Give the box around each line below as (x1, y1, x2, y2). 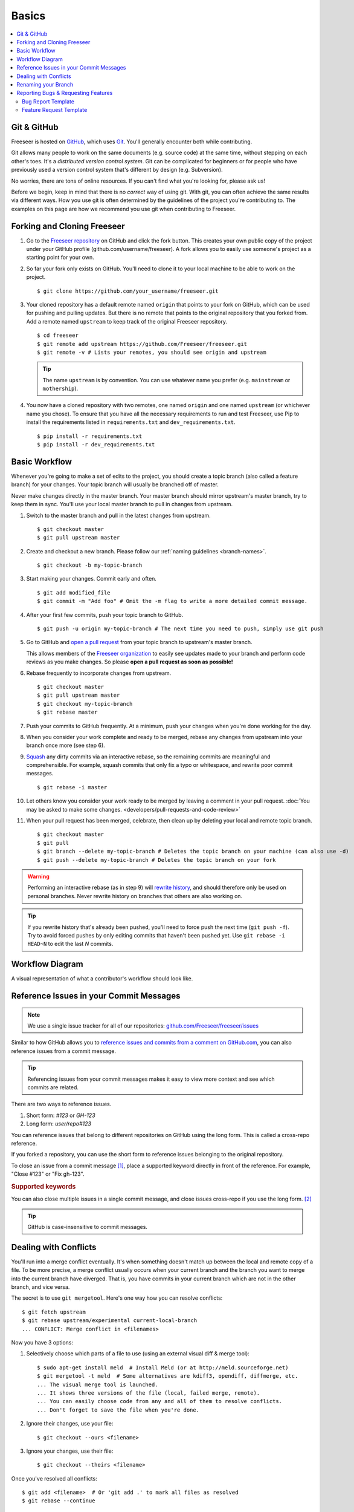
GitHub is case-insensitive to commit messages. (27, 1223, 148, 1230)
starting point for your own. (26, 254, 95, 261)
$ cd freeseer (37, 332, 79, 339)
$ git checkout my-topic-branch (37, 700, 133, 707)
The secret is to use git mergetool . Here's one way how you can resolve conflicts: (11, 1294, 223, 1302)
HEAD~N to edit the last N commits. (27, 940, 114, 948)
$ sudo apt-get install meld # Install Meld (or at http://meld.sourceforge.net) (37, 1364, 289, 1371)
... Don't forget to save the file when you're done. (37, 1406, 199, 1413)
